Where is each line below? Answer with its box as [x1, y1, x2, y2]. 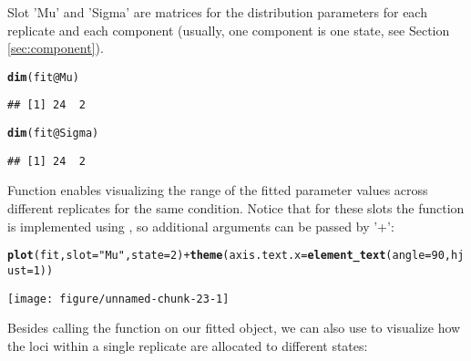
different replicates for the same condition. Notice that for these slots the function [7, 199, 465, 217]
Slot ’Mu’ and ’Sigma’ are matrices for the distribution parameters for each [7, 3, 427, 21]
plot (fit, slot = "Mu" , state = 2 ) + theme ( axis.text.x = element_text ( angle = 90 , [7, 249, 451, 263]
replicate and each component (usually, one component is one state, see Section [7, 20, 450, 39]
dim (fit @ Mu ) [7, 70, 79, 84]
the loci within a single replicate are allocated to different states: [7, 335, 368, 355]
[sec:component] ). [7, 38, 104, 57]
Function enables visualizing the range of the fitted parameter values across [7, 180, 428, 200]
